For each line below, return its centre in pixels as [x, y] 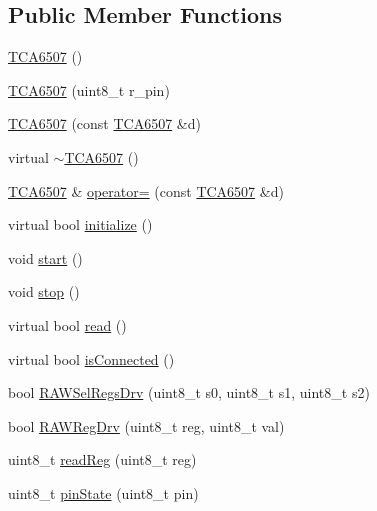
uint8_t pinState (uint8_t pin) [103, 492]
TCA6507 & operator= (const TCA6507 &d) [146, 190]
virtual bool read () [67, 324]
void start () [45, 257]
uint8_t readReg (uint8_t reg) [102, 459]
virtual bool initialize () [80, 224]
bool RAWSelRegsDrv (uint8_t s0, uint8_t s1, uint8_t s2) [189, 392]
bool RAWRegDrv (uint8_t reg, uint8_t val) [146, 425]
